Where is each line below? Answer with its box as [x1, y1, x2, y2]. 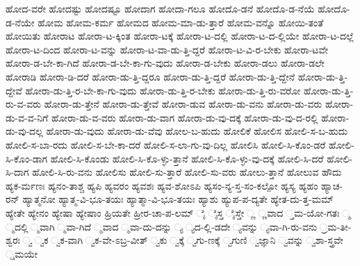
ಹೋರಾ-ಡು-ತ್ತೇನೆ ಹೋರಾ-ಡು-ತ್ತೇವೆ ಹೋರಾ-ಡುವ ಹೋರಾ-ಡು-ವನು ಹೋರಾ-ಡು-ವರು [44, 97, 322, 111]
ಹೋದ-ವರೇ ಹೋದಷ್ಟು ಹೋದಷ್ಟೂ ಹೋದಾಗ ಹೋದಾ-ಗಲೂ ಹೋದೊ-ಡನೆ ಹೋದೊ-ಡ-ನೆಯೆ [6, 1, 315, 15]
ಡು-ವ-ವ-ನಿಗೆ [6, 110, 49, 124]
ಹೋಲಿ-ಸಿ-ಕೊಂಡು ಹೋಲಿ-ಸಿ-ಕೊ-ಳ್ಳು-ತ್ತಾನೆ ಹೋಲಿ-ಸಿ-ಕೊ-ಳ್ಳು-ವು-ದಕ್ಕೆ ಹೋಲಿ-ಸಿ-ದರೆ [50, 151, 324, 165]
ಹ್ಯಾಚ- [321, 178, 343, 192]
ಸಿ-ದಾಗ [6, 165, 29, 179]
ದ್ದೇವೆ [6, 83, 22, 97]
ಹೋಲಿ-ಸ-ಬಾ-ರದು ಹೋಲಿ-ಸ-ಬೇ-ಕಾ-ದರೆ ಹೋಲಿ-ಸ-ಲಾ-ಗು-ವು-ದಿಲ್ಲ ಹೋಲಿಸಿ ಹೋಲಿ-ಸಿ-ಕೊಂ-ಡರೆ [6, 137, 326, 151]
